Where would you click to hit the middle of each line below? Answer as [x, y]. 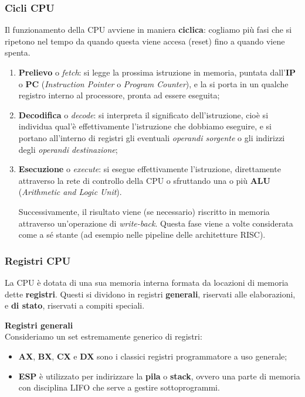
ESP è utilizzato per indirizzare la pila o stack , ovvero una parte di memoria [159, 376]
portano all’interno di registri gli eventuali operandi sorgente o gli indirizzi [152, 137]
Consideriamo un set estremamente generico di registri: [104, 336]
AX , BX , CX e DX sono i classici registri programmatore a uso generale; [153, 356]
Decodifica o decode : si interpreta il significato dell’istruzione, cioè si [143, 114]
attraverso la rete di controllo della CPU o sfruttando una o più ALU [144, 180]
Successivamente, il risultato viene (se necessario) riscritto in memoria [144, 211]
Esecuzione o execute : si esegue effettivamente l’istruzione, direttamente [150, 169]
